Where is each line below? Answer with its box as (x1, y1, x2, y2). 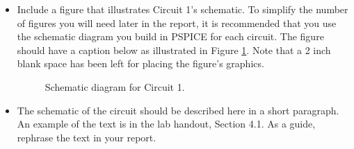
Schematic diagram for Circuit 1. (45, 79, 185, 94)
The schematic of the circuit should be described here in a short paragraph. (17, 103, 339, 117)
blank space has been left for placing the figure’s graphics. (17, 56, 264, 71)
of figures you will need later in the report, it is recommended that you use (17, 15, 337, 30)
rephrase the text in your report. (17, 130, 156, 144)
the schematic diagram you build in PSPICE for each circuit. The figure (17, 29, 324, 44)
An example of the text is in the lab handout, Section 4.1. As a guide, (17, 116, 316, 131)
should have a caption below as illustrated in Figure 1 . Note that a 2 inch (17, 42, 331, 57)
